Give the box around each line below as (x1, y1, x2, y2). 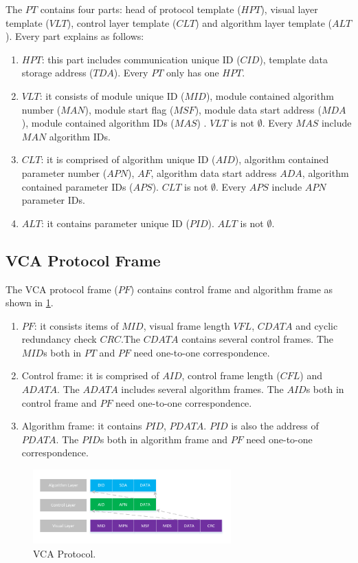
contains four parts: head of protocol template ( (40, 2, 241, 16)
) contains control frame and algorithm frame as (130, 281, 333, 296)
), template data (259, 52, 328, 66)
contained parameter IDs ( (21, 179, 133, 193)
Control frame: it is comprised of (21, 368, 159, 383)
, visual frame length (143, 318, 230, 332)
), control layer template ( (67, 15, 177, 30)
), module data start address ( (194, 102, 322, 116)
